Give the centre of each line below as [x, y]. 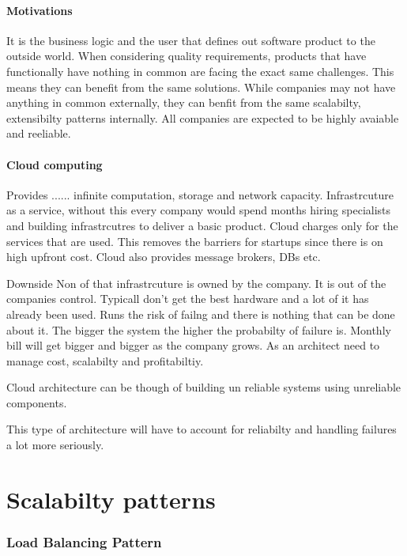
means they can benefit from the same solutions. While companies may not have [201, 87]
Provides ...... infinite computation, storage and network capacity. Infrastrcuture [200, 194]
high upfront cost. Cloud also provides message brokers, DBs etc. [164, 257]
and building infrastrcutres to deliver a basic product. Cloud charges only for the [202, 225]
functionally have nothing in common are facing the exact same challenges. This [200, 71]
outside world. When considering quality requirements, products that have [187, 56]
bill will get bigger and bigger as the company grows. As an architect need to [193, 345]
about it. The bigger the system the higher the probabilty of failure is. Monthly [199, 329]
